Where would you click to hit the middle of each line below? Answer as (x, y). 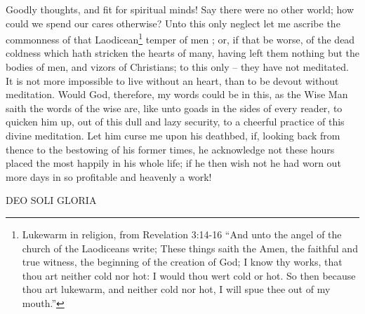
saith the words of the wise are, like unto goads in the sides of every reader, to (174, 108)
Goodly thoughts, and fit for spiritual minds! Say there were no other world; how (180, 9)
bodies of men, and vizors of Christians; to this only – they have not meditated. (177, 67)
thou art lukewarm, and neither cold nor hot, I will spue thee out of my (176, 289)
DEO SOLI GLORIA (51, 200)
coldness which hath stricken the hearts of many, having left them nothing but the (183, 53)
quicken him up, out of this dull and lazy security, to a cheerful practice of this (175, 122)
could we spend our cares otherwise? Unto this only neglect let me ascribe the (173, 23)
